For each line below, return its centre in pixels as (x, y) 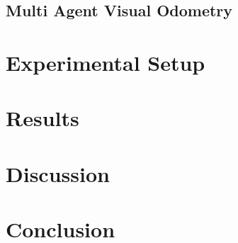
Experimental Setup (106, 62)
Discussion (58, 173)
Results (42, 118)
